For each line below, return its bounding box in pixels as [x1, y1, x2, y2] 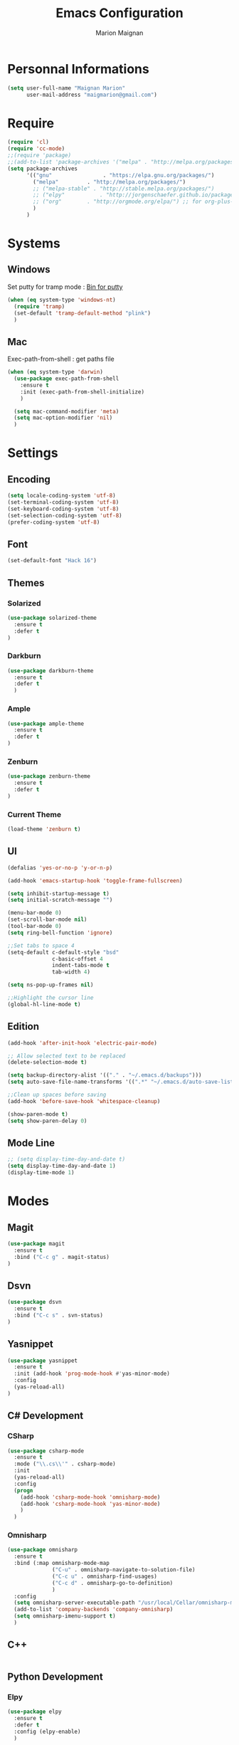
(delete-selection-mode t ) [7, 1059, 87, 1066]
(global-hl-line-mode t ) [7, 1001, 81, 1008]
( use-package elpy [7, 1708, 62, 1716]
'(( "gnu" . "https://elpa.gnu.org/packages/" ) [26, 172, 215, 179]
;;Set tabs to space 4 [7, 942, 75, 949]
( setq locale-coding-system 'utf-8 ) [7, 492, 116, 500]
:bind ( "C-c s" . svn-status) [14, 1312, 103, 1319]
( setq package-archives [7, 165, 78, 172]
